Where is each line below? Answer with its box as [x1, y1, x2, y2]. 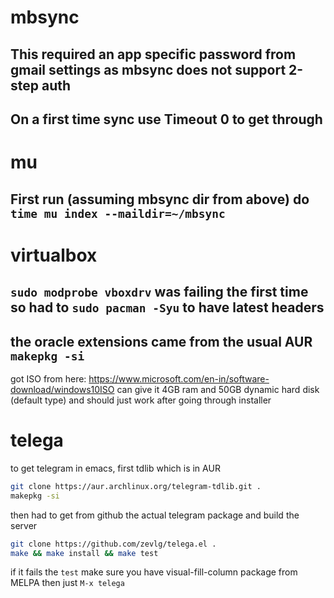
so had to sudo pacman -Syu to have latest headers [10, 299, 325, 316]
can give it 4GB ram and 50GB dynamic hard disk [116, 383, 320, 395]
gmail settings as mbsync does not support [10, 61, 287, 78]
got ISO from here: [10, 372, 87, 385]
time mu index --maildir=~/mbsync [10, 206, 226, 221]
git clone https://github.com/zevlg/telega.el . [10, 539, 217, 549]
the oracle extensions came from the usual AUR [10, 333, 313, 350]
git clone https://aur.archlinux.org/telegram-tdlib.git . [10, 481, 262, 491]
